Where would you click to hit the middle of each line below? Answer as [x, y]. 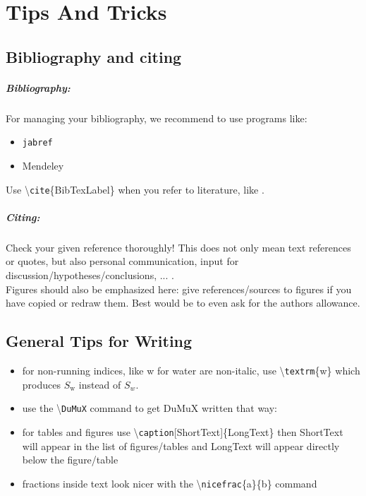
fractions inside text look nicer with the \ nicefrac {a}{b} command [170, 483]
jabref [37, 143]
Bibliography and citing [94, 56]
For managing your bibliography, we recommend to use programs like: [157, 118]
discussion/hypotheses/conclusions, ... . [90, 274]
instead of [100, 384]
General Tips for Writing [99, 341]
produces [41, 384]
